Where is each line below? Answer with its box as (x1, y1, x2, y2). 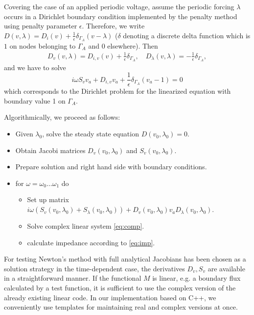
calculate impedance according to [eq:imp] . (27, 237, 155, 247)
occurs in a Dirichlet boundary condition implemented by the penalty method (4, 11, 237, 21)
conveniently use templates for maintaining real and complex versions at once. (4, 302, 238, 312)
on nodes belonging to (9, 40, 76, 51)
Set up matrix (27, 194, 69, 205)
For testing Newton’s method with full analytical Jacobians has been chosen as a (4, 254, 246, 264)
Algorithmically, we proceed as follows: (4, 112, 120, 122)
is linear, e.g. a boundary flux (152, 273, 241, 283)
